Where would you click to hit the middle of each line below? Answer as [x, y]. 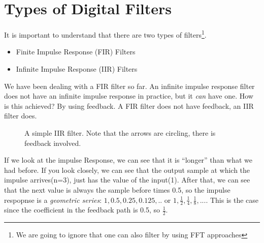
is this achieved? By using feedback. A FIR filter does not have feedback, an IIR [129, 105]
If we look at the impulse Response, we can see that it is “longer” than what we [128, 160]
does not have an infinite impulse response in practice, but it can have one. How [129, 96]
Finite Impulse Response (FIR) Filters [76, 52]
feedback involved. [53, 143]
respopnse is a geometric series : [53, 200]
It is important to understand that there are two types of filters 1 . [105, 34]
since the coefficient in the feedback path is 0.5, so [82, 210]
